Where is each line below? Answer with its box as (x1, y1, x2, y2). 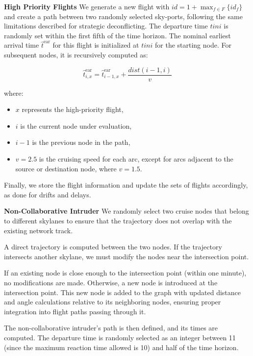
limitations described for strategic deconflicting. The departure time (4, 21, 208, 31)
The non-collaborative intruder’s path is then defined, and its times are (4, 323, 218, 333)
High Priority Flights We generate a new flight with (4, 1, 170, 11)
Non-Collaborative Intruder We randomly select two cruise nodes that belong (4, 206, 249, 216)
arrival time (4, 40, 39, 50)
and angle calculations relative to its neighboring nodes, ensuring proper (4, 297, 221, 307)
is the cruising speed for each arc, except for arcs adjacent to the (39, 154, 233, 164)
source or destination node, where (15, 163, 117, 173)
